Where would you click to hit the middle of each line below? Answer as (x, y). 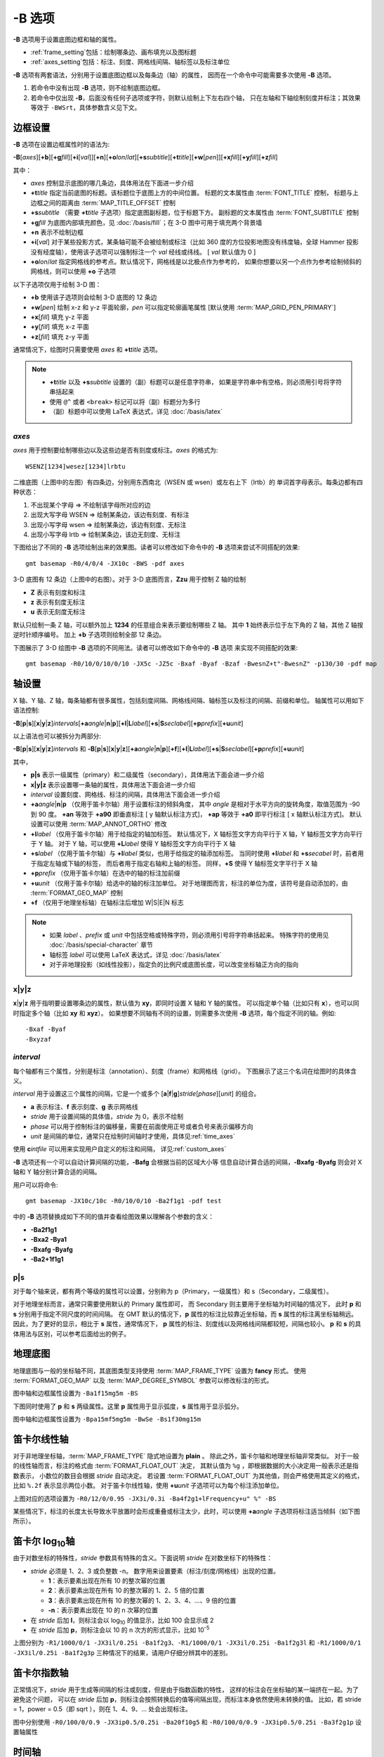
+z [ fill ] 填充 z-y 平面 (60, 337)
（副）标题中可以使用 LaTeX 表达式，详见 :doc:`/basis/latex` (136, 412)
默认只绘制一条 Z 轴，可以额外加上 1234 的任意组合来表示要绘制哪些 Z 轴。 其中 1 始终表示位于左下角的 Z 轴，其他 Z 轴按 (188, 625)
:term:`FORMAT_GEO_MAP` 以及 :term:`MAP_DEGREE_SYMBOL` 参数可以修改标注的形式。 (143, 1380)
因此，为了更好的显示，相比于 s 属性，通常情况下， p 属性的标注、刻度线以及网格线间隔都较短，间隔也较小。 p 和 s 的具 (187, 1324)
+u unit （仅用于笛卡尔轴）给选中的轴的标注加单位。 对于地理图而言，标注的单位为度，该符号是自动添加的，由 (189, 883)
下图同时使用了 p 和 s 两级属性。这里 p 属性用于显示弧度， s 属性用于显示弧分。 (128, 1406)
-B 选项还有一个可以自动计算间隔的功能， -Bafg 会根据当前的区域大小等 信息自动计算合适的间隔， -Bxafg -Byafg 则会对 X (187, 1162)
